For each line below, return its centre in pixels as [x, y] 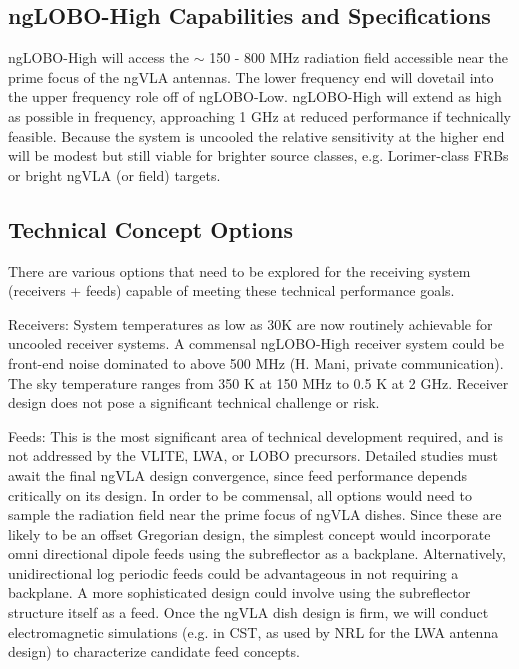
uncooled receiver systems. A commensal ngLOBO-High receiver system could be [256, 343]
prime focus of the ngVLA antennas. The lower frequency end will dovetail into [251, 76]
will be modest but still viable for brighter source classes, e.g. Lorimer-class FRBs [258, 155]
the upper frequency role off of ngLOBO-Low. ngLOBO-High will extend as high [255, 96]
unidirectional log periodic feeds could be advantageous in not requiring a [233, 572]
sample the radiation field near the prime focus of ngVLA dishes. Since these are [255, 514]
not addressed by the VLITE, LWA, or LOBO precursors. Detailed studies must [253, 455]
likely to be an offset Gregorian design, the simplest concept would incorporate [249, 533]
